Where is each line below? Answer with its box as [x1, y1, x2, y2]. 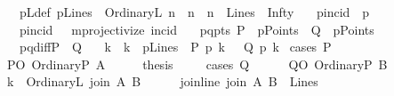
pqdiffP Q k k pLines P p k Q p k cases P [19, 37, 332, 56]
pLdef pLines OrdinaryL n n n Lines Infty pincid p [19, 3, 370, 20]
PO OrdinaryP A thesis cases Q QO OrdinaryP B [6, 54, 388, 73]
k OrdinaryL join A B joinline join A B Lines [6, 72, 318, 91]
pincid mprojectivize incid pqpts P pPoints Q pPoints [19, 20, 374, 38]
